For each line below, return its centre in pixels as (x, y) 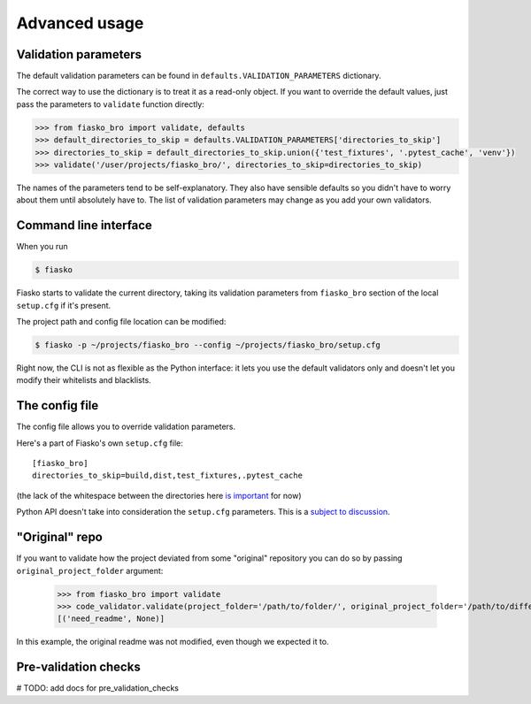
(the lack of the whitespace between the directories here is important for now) (159, 495)
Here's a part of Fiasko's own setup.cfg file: (100, 443)
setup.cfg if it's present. (64, 305)
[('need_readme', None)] (111, 619)
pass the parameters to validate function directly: (111, 104)
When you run (42, 247)
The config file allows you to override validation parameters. (126, 427)
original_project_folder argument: (90, 570)
